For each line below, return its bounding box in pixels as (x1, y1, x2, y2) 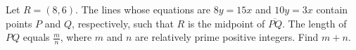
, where (60, 30, 92, 44)
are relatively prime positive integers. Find (135, 30, 319, 44)
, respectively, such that (72, 15, 174, 30)
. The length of (282, 15, 347, 30)
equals (23, 30, 50, 44)
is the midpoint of (187, 15, 265, 30)
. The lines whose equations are (75, 2, 211, 16)
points (6, 15, 32, 30)
